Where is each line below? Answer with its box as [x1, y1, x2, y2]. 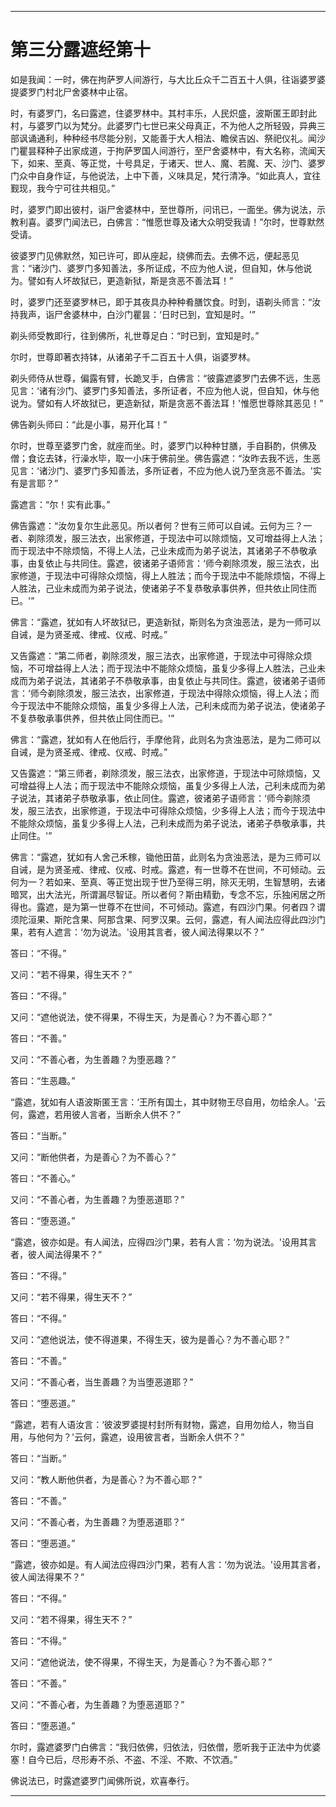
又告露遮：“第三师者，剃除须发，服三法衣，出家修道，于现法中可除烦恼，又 [10, 767, 322, 779]
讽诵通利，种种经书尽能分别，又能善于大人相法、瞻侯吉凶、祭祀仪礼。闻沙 [18, 132, 326, 144]
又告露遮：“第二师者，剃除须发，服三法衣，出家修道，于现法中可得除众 [10, 649, 304, 661]
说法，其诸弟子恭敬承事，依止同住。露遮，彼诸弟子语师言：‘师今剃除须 [18, 792, 311, 804]
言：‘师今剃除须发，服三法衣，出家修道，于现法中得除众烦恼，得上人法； [10, 687, 311, 699]
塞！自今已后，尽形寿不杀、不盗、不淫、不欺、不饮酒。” [10, 1753, 238, 1765]
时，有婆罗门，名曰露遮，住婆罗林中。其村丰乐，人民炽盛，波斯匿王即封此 [10, 107, 317, 119]
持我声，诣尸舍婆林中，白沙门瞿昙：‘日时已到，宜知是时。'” [10, 308, 257, 320]
